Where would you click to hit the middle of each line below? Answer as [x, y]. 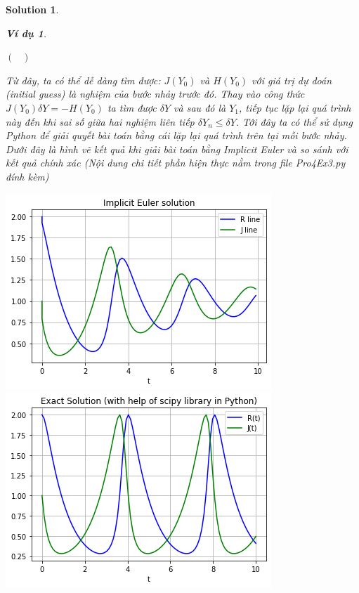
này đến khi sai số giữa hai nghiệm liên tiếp [100, 121]
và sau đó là [200, 107]
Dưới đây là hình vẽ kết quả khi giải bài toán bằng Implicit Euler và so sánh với [177, 149]
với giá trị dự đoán [292, 80]
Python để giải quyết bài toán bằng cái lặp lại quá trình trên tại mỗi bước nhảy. [176, 135]
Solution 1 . [32, 9]
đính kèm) [27, 176]
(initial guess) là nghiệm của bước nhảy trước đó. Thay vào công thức [155, 94]
